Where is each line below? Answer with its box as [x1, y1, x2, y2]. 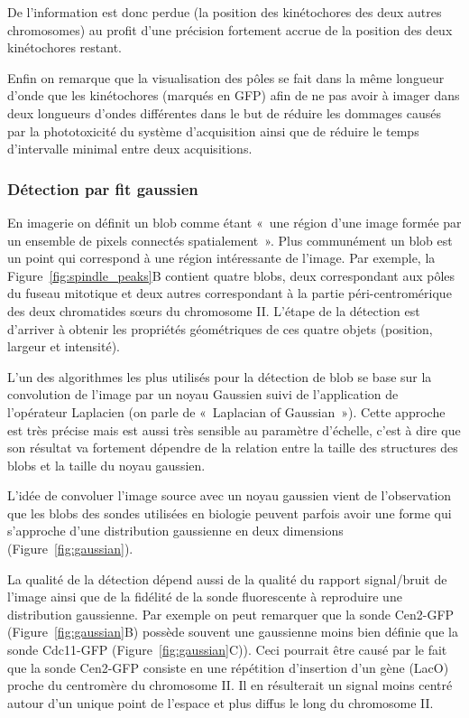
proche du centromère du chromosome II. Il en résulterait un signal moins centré [7, 676, 453, 695]
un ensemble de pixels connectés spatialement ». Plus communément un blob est [7, 230, 453, 249]
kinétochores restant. [7, 38, 123, 57]
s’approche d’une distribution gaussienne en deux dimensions [7, 521, 344, 540]
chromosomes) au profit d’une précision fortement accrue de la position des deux [7, 20, 453, 39]
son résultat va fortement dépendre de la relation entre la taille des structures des [7, 438, 458, 457]
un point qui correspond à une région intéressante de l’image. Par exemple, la [7, 248, 436, 267]
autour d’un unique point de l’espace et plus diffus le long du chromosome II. [7, 693, 434, 712]
